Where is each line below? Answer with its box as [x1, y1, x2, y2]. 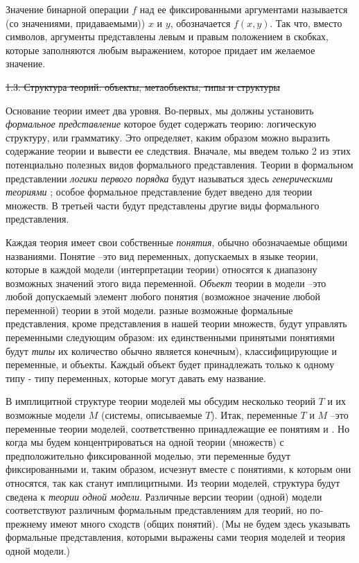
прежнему [6, 516, 47, 530]
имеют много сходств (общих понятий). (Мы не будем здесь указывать [50, 516, 351, 530]
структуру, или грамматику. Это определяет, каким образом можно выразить [6, 130, 330, 144]
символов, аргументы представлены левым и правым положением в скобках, [6, 29, 329, 44]
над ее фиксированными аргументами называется [139, 2, 348, 16]
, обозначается [170, 15, 231, 30]
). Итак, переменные [211, 408, 297, 422]
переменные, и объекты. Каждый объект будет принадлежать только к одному [6, 357, 335, 372]
